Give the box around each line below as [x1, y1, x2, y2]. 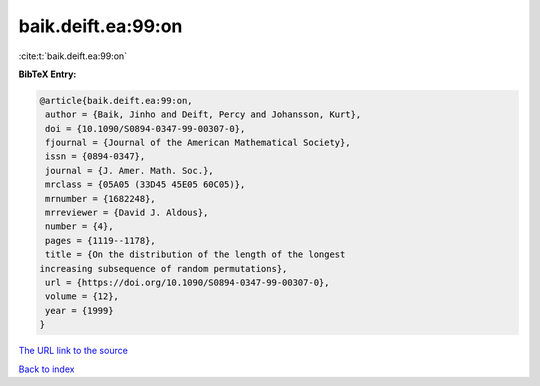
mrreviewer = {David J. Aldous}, [45, 207, 209, 219]
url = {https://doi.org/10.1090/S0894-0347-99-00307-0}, [45, 277, 330, 288]
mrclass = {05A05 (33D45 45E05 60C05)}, [45, 179, 246, 190]
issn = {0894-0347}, [45, 151, 146, 162]
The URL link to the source [18, 345, 129, 357]
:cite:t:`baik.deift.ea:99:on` [18, 50, 128, 62]
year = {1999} [45, 305, 114, 316]
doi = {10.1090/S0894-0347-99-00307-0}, [45, 123, 246, 134]
